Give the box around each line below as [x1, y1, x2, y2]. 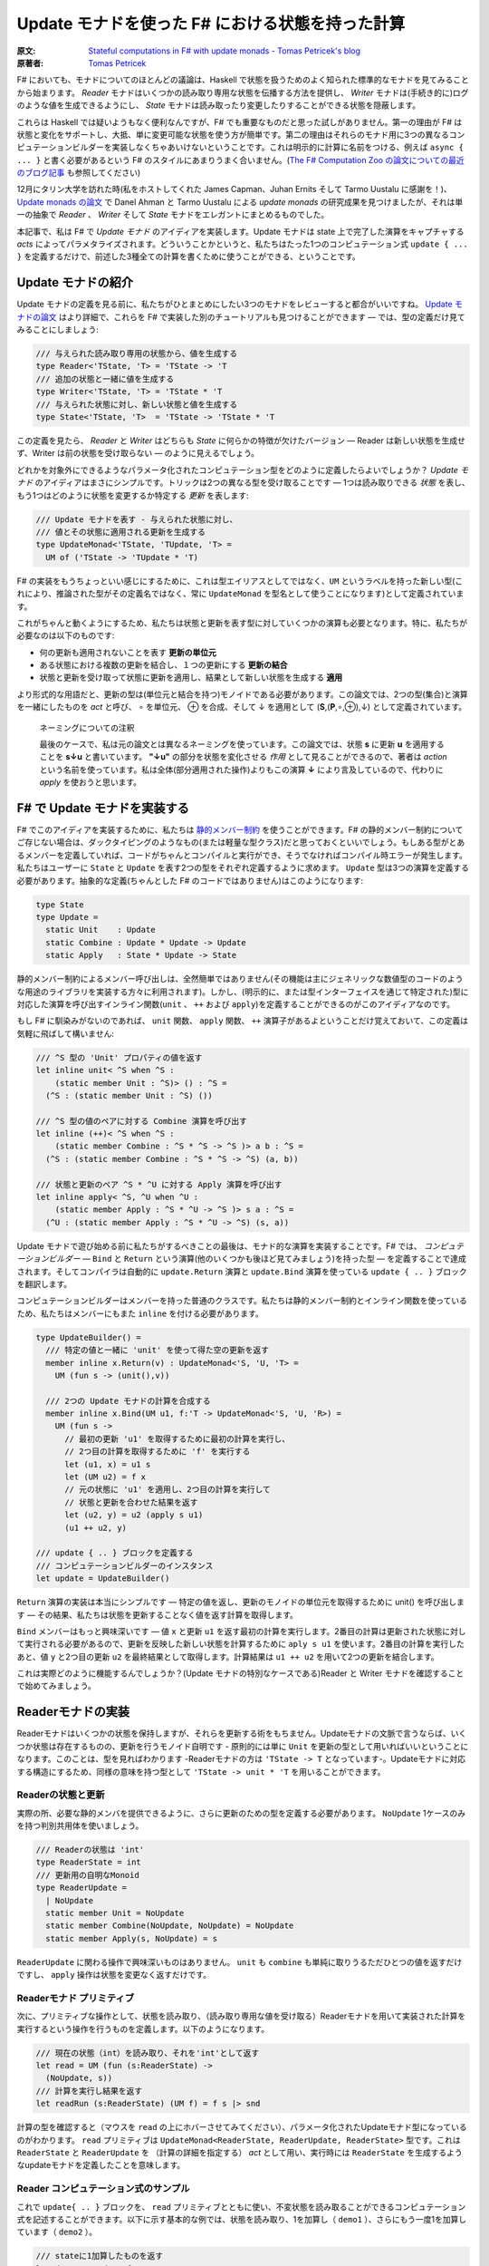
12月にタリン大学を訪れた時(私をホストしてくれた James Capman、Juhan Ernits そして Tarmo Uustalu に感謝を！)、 [16, 184, 452, 195]
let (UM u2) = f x [64, 1472, 147, 1482]
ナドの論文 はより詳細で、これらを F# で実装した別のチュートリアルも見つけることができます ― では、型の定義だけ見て [16, 311, 465, 322]
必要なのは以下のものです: [16, 630, 115, 641]
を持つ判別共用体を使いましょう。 [16, 1820, 144, 1831]
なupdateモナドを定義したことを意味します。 [16, 2160, 186, 2171]
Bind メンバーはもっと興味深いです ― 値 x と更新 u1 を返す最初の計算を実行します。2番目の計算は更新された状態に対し [16, 1625, 466, 1636]
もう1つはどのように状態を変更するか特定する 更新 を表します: [16, 489, 249, 500]
